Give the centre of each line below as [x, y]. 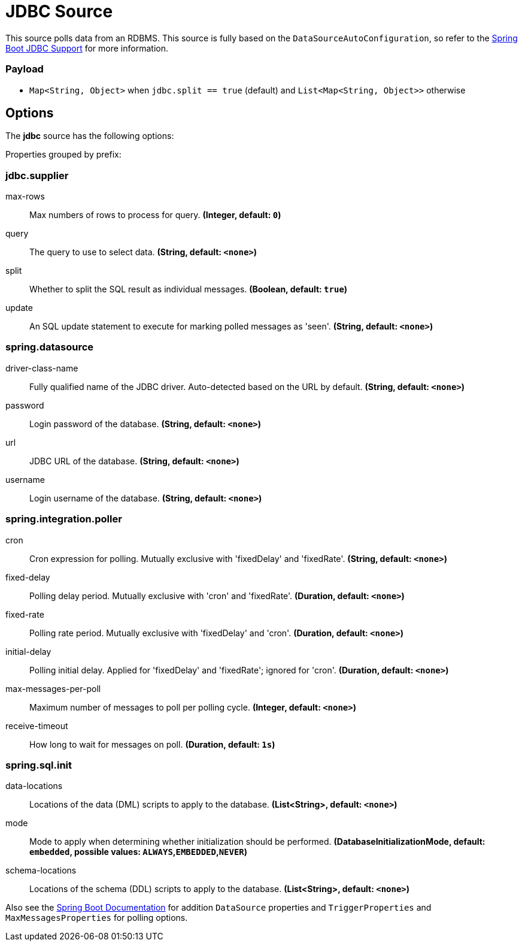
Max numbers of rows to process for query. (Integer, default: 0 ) [155, 215]
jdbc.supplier [37, 175]
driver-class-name [42, 368]
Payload [25, 69]
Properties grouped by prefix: [63, 155]
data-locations [34, 786]
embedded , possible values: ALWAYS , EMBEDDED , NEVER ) [139, 852]
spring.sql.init [39, 765]
